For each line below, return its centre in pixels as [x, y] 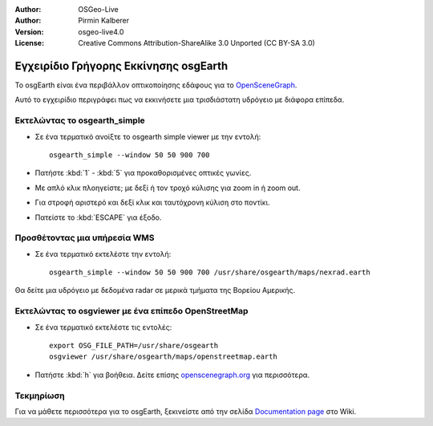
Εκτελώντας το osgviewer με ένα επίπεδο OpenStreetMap [132, 311]
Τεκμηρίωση [40, 396]
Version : [29, 31]
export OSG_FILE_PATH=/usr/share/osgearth [134, 346]
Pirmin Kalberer [104, 21]
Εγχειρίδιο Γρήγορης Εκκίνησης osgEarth [121, 65]
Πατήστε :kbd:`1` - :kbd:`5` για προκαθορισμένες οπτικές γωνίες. [143, 173]
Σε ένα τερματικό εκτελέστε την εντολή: [103, 254]
